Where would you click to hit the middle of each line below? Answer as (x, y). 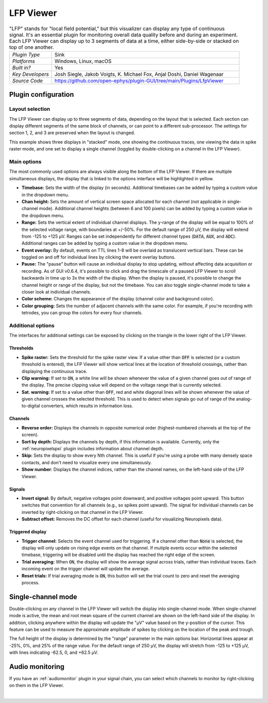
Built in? (21, 68)
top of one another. (32, 47)
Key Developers (31, 74)
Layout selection (30, 109)
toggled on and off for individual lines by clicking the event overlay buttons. (99, 257)
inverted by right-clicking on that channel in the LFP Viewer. (83, 512)
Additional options (32, 325)
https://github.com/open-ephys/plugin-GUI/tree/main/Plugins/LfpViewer (139, 80)
